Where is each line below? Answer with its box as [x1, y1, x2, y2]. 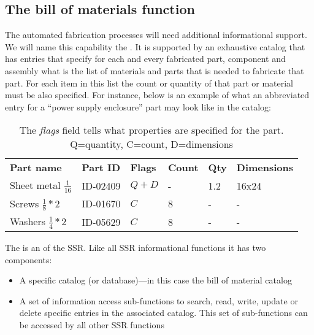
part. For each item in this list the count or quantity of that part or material [5, 76, 293, 89]
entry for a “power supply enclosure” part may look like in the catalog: [5, 100, 271, 113]
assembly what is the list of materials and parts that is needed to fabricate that [5, 64, 304, 77]
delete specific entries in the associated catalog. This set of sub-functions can [19, 306, 308, 319]
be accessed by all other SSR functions [19, 318, 164, 331]
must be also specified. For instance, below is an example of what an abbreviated [5, 88, 310, 101]
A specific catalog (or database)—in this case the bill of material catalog [19, 274, 292, 287]
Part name [10, 160, 62, 175]
